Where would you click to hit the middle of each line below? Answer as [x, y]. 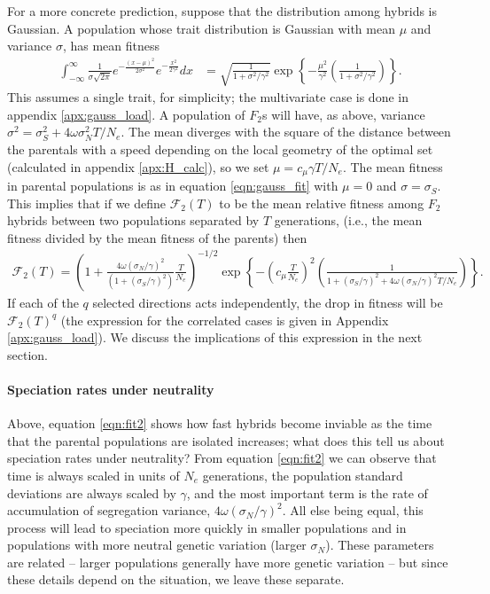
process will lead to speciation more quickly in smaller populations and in [207, 527]
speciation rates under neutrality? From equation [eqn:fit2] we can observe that [222, 458]
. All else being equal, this [353, 510]
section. [27, 354]
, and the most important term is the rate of [307, 492]
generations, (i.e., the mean [348, 220]
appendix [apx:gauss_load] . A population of [126, 114]
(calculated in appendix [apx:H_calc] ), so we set [138, 166]
